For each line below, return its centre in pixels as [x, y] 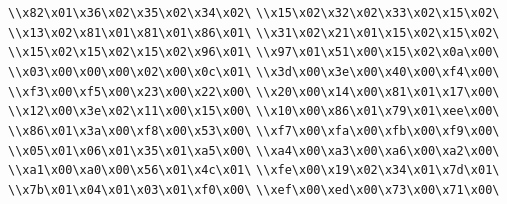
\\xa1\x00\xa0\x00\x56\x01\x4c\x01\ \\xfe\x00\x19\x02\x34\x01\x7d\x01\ [254, 170]
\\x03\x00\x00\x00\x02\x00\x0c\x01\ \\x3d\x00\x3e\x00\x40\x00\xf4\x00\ [254, 71]
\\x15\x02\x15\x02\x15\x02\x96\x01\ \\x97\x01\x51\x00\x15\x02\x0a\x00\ [254, 52]
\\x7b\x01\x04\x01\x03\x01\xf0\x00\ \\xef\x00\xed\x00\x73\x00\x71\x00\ [254, 189]
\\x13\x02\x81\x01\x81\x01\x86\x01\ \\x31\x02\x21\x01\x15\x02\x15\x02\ [254, 32]
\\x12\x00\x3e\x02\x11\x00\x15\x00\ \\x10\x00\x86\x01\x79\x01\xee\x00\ [254, 111]
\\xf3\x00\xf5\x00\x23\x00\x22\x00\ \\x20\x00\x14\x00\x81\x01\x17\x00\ [254, 91]
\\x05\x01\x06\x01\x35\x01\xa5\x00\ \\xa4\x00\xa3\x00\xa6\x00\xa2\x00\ [254, 150]
